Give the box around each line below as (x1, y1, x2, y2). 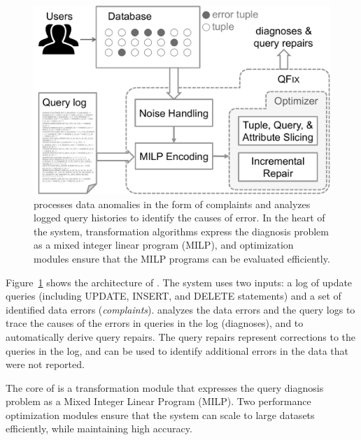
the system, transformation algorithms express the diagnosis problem (34, 223, 329, 238)
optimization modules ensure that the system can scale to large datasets (6, 407, 315, 422)
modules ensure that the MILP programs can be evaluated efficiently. (34, 251, 330, 265)
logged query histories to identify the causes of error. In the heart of (34, 210, 325, 225)
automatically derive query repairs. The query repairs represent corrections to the (6, 329, 356, 344)
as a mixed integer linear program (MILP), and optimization (34, 237, 294, 252)
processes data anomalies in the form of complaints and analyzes (34, 196, 311, 211)
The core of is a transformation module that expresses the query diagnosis (6, 380, 324, 395)
